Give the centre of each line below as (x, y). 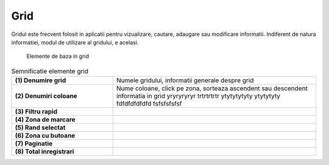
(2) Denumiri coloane (46, 96)
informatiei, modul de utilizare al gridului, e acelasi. (75, 42)
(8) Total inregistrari (44, 152)
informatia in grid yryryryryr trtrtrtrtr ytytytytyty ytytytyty (198, 96)
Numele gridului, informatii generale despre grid (185, 80)
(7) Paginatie (34, 144)
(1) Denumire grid (41, 80)
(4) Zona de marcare (45, 120)
